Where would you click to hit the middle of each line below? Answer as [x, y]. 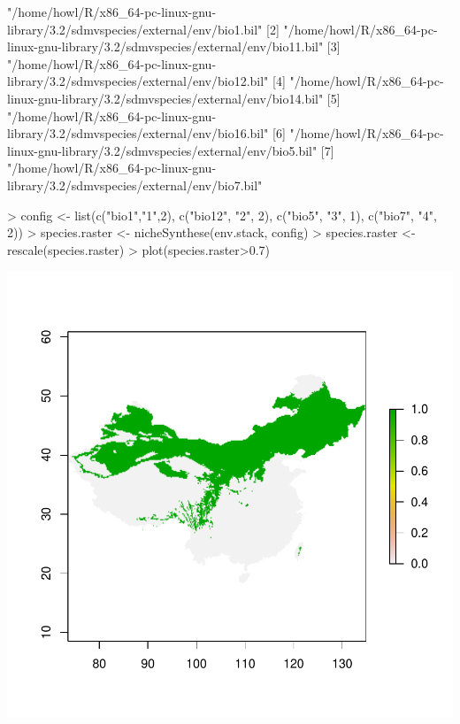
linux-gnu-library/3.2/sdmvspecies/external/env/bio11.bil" [165, 46]
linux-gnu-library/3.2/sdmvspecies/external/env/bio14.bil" [165, 98]
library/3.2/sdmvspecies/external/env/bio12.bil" [138, 81]
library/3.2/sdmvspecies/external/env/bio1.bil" [135, 29]
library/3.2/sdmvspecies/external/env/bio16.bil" [138, 133]
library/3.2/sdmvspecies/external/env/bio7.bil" [135, 185]
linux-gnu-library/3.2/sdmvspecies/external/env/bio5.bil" [162, 150]
